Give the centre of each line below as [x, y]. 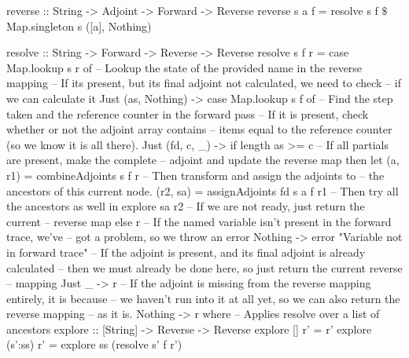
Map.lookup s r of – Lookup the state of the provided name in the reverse [184, 67]
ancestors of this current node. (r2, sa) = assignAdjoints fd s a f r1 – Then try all [203, 190]
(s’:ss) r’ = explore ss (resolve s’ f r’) [94, 344]
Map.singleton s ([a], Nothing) [79, 26]
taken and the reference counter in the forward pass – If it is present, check [188, 113]
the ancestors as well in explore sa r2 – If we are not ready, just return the [186, 206]
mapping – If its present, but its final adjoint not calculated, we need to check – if [204, 83]
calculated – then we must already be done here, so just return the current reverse [204, 267]
